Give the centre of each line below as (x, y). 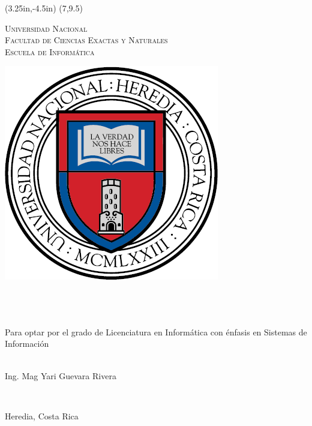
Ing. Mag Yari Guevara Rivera (61, 375)
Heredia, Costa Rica (42, 415)
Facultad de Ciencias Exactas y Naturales (86, 40)
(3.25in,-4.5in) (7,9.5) (44, 8)
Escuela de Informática (50, 51)
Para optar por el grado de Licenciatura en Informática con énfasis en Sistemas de (156, 331)
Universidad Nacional (46, 28)
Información (27, 343)
